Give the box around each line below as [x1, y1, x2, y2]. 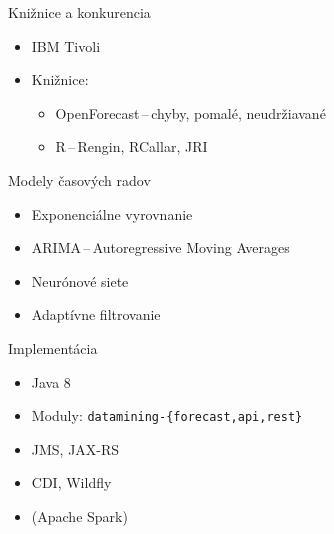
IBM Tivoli [31, 35, 101, 56]
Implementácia [8, 337, 98, 358]
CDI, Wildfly [31, 472, 112, 493]
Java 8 [31, 371, 71, 392]
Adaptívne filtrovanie [31, 304, 161, 325]
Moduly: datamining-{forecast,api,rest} [31, 405, 303, 426]
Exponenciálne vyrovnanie [31, 203, 193, 224]
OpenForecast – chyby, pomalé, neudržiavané [55, 102, 326, 123]
